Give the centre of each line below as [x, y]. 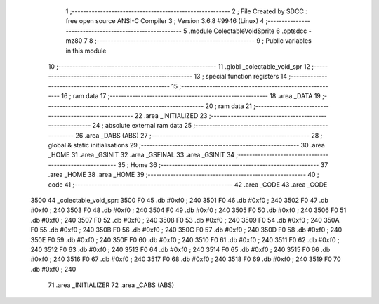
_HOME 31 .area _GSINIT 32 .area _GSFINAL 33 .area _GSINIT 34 [141, 155]
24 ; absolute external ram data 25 [142, 126]
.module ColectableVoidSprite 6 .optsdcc [248, 31]
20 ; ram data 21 [229, 106]
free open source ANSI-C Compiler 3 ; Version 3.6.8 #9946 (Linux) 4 [165, 21]
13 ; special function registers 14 [241, 77]
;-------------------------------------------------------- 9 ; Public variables [203, 41]
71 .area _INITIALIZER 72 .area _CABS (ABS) [111, 285]
